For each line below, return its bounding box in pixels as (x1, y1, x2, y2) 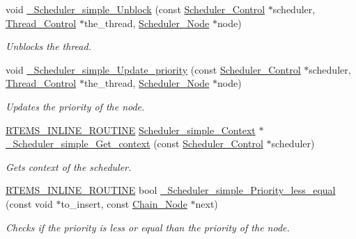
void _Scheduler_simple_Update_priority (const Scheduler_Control (6, 62, 301, 76)
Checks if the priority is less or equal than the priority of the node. (6, 220, 290, 234)
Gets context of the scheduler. (6, 159, 132, 174)
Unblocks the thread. (6, 39, 91, 53)
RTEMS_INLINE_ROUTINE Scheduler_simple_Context (6, 122, 256, 137)
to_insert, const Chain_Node (61, 196, 187, 211)
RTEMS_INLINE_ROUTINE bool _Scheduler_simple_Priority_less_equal (6, 183, 336, 197)
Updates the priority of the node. (6, 99, 145, 113)
